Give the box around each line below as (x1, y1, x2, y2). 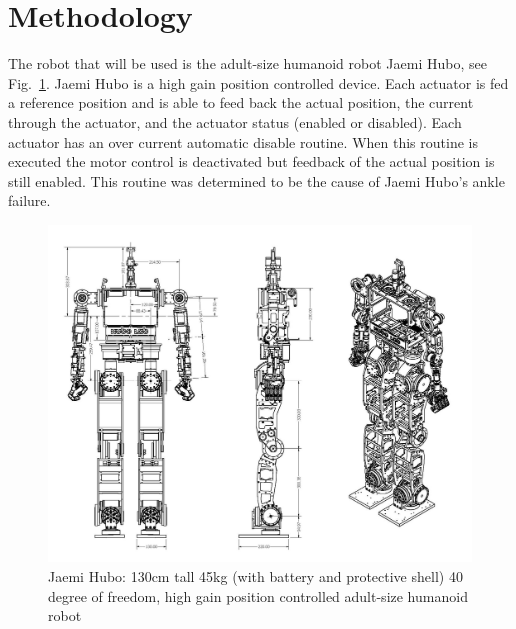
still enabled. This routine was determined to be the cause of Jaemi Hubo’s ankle (8, 170, 505, 191)
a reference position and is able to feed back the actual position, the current (8, 92, 474, 113)
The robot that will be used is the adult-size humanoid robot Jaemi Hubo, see (8, 53, 487, 74)
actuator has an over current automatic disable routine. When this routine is (8, 131, 478, 152)
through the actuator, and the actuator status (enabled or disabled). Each (8, 111, 462, 132)
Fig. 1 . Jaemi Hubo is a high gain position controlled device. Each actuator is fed (8, 72, 509, 93)
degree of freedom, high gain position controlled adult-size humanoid (48, 585, 468, 606)
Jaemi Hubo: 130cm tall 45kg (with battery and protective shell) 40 (48, 565, 463, 586)
